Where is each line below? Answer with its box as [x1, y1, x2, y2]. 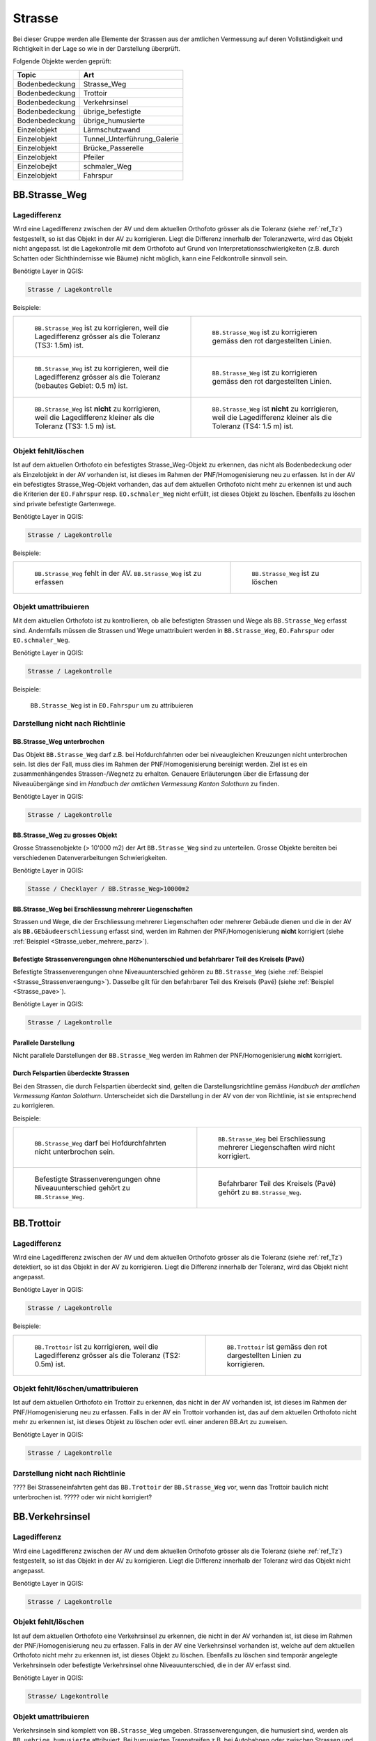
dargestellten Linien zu [226, 1350, 302, 1360]
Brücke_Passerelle [83, 143, 144, 153]
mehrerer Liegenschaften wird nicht [218, 1143, 336, 1153]
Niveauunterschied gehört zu [34, 1183, 130, 1193]
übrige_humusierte [83, 116, 146, 125]
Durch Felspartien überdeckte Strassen [13, 1069, 130, 1077]
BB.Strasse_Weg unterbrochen [13, 737, 104, 746]
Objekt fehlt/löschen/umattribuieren [13, 1383, 139, 1393]
